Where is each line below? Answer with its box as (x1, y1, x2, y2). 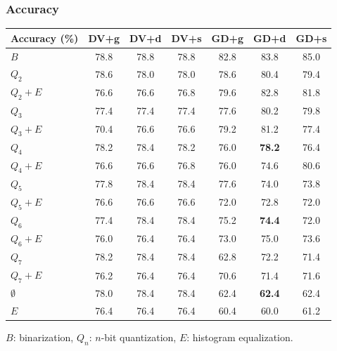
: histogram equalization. (186, 329, 293, 344)
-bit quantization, (101, 329, 177, 344)
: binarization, (13, 329, 74, 344)
